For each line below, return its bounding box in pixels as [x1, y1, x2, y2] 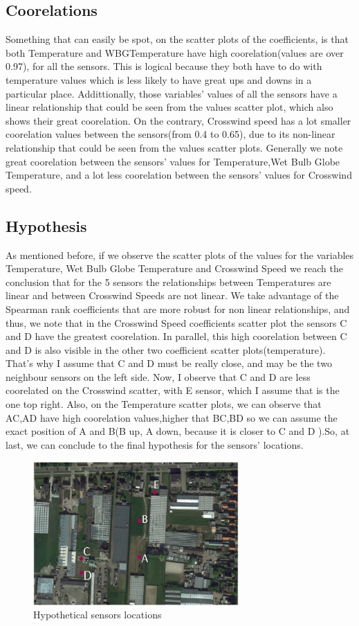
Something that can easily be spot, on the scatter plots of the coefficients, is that [6, 32, 349, 46]
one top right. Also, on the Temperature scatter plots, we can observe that [6, 397, 322, 411]
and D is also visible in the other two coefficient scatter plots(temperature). [6, 342, 326, 357]
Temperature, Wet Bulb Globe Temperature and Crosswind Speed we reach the [6, 261, 343, 276]
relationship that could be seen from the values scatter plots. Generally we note [6, 140, 343, 154]
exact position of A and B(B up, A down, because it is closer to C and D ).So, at [6, 424, 350, 438]
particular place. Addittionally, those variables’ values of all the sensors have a [6, 86, 338, 100]
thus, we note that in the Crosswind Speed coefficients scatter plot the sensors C [6, 315, 347, 330]
